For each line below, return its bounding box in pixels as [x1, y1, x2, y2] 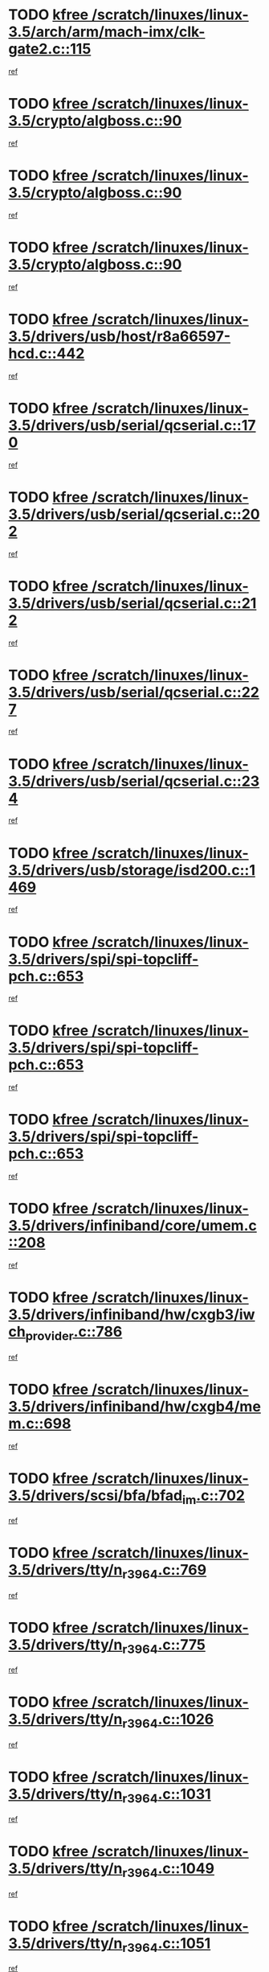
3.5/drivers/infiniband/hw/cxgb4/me [8, 1397, 261, 1415]
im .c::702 [181, 1486, 245, 1507]
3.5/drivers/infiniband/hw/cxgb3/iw [8, 1305, 255, 1324]
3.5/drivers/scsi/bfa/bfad [8, 1486, 183, 1505]
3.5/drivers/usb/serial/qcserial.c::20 [8, 505, 260, 524]
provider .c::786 [25, 1323, 123, 1344]
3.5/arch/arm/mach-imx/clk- [8, 23, 206, 41]
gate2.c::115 [8, 40, 92, 58]
